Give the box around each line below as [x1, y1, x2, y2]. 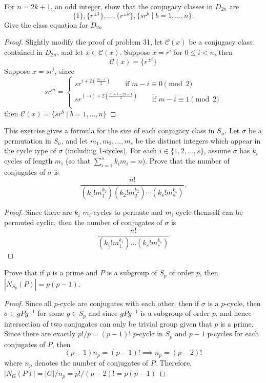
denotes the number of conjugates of [34, 357, 149, 368]
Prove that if [4, 267, 45, 278]
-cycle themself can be [173, 207, 243, 217]
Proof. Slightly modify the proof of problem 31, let [4, 36, 163, 47]
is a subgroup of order [140, 308, 210, 318]
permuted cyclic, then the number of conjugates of [4, 216, 162, 227]
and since [88, 308, 118, 318]
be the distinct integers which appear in [135, 135, 261, 146]
